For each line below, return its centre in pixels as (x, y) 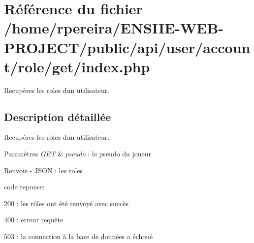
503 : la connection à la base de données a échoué (79, 236)
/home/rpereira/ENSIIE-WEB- (114, 28)
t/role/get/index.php (77, 66)
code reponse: (24, 187)
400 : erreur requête (34, 220)
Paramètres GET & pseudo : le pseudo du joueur (78, 154)
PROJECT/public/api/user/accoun (127, 47)
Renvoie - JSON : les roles (44, 170)
